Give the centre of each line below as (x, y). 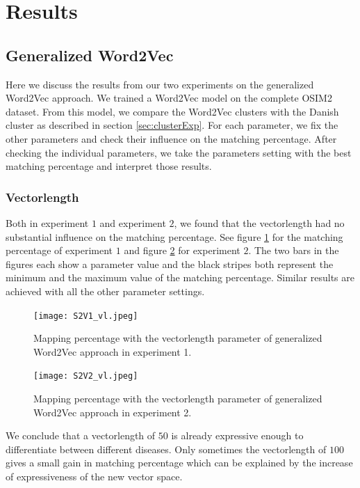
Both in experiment (47, 222)
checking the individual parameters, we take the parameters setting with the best (179, 152)
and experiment (133, 222)
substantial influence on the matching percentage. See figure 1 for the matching (174, 236)
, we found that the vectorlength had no (259, 222)
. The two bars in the (294, 250)
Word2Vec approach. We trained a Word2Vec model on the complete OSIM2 (169, 98)
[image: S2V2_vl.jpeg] (86, 376)
